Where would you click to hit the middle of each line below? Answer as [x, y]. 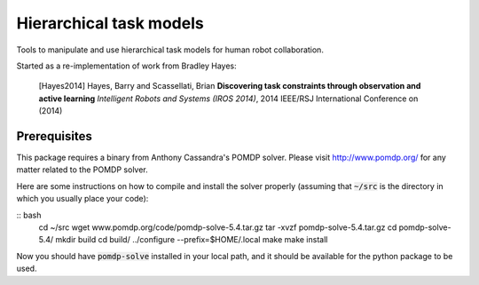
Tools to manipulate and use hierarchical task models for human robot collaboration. [170, 50]
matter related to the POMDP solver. [82, 170]
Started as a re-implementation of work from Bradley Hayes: [126, 66]
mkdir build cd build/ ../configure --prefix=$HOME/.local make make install [191, 240]
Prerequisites [54, 136]
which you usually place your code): [82, 199]
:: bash [29, 215]
